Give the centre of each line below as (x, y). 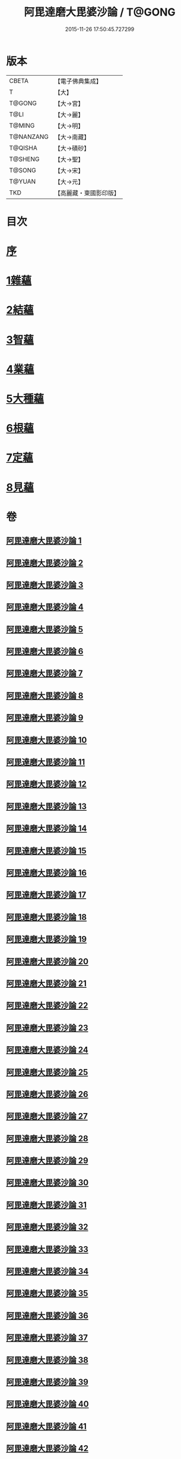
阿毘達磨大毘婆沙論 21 (47, 983)
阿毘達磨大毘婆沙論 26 (47, 1094)
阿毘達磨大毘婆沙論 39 (47, 1382)
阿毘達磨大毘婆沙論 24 (47, 1050)
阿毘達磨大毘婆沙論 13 (47, 806)
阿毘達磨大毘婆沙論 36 (47, 1316)
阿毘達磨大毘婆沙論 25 (47, 1072)
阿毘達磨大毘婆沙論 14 (47, 829)
